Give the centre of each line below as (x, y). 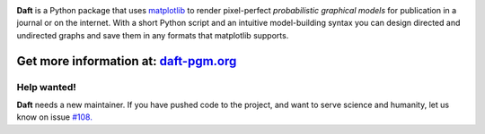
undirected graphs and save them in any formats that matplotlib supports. (153, 35)
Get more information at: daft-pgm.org (127, 61)
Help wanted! (46, 87)
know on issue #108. (55, 117)
